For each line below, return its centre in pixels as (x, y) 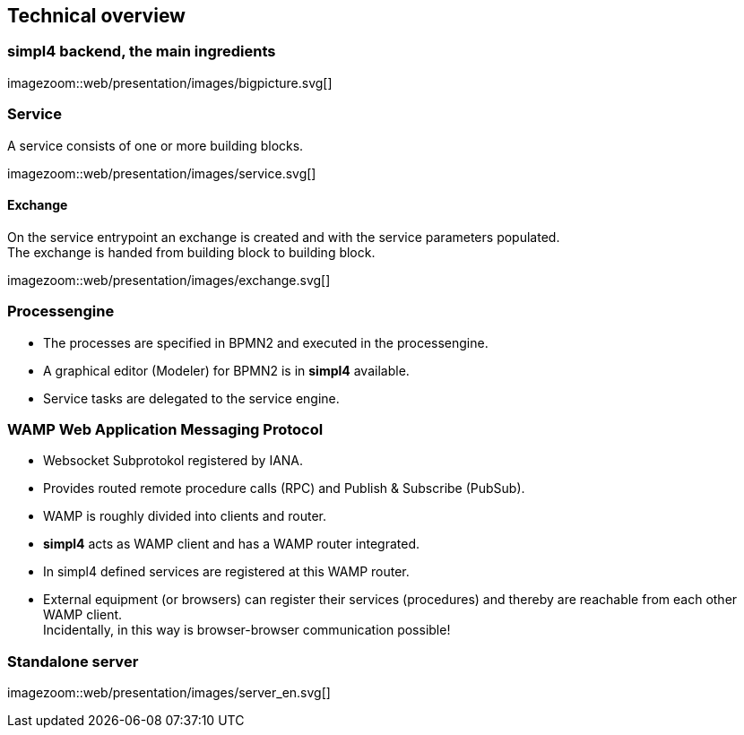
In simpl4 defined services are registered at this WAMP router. (226, 572)
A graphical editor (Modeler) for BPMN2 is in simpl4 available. (226, 370)
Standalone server (73, 661)
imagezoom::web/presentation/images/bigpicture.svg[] (170, 82)
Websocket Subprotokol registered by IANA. (173, 461)
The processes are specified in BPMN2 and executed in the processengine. (266, 342)
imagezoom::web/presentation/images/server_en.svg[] (169, 693)
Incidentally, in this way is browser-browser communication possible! (247, 630)
